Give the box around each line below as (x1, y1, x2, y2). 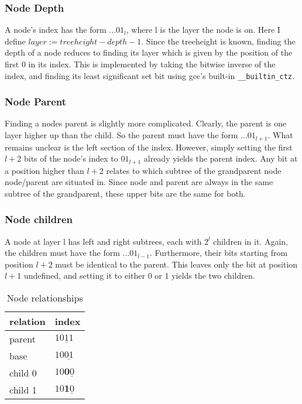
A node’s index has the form (5, 23, 107, 36)
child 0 (9, 365, 37, 379)
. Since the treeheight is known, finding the (141, 35, 296, 47)
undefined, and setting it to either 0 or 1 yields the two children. (23, 269, 255, 282)
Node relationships (6, 290, 83, 304)
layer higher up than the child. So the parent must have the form (5, 129, 238, 141)
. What (267, 129, 293, 141)
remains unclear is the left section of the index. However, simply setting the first (5, 141, 293, 153)
